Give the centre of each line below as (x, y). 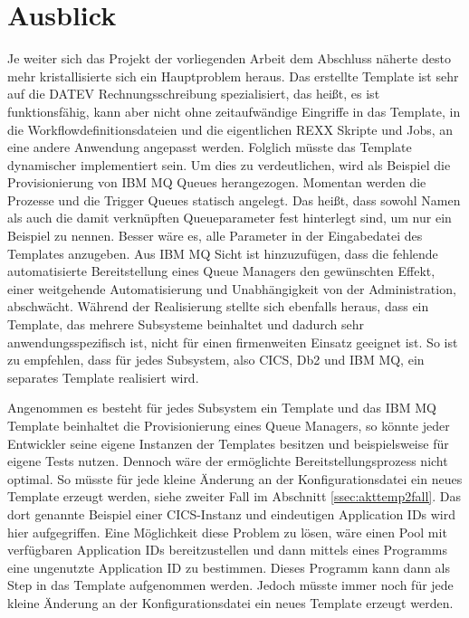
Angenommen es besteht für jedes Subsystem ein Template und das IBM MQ (222, 408)
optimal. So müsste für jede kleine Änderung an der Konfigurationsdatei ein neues (235, 478)
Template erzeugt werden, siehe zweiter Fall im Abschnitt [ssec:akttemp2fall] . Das (234, 496)
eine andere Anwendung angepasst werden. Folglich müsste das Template (210, 147)
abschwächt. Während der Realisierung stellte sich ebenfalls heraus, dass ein (218, 306)
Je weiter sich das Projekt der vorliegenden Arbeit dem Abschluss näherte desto (229, 58)
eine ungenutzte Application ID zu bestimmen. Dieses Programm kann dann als (229, 567)
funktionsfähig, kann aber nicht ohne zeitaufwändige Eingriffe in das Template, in (234, 111)
